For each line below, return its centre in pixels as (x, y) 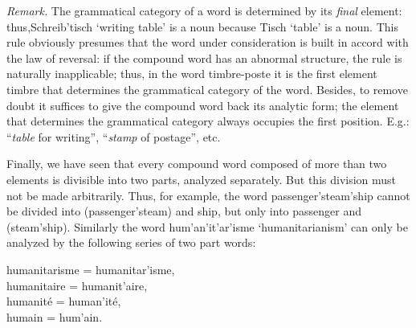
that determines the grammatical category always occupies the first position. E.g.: (208, 121)
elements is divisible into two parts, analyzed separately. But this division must (202, 179)
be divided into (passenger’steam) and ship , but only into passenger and (184, 211)
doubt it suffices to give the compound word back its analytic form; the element (203, 105)
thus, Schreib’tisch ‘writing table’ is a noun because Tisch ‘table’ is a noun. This (202, 26)
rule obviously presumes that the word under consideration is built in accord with (208, 42)
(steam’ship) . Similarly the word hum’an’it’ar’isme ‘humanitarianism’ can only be (207, 226)
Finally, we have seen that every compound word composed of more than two (197, 164)
